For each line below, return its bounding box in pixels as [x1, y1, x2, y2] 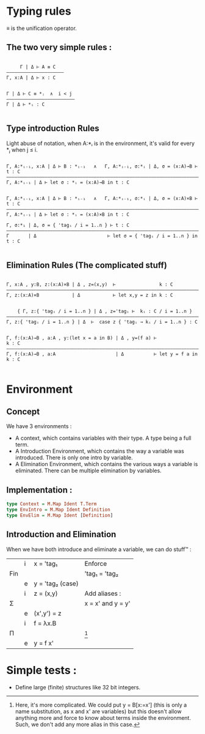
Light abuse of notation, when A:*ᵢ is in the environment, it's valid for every [6, 139, 195, 147]
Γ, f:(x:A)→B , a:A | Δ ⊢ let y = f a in [6, 351, 198, 357]
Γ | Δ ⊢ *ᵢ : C [6, 101, 45, 108]
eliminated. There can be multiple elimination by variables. [15, 467, 162, 475]
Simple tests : [6, 663, 77, 677]
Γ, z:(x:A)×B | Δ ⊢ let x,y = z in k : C [6, 292, 173, 298]
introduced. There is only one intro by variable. [15, 454, 133, 461]
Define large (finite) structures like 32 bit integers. [15, 683, 141, 691]
